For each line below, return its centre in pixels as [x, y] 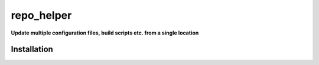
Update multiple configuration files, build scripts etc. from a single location [105, 33]
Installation [32, 49]
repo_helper [41, 15]
